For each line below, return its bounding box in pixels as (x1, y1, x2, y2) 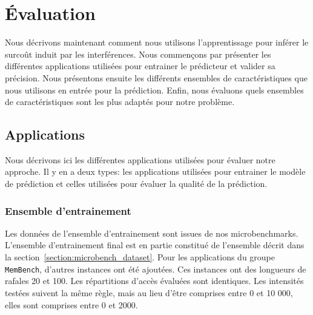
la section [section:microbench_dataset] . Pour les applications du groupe (5, 251, 275, 263)
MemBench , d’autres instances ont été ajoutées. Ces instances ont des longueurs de (5, 262, 306, 275)
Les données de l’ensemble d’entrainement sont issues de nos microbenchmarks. (5, 226, 298, 239)
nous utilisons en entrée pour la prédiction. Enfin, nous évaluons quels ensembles (5, 83, 304, 96)
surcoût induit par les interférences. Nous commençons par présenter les (5, 47, 271, 60)
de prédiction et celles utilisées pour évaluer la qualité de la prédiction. (5, 177, 268, 190)
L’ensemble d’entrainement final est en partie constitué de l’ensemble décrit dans (5, 239, 305, 251)
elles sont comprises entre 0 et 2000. (5, 298, 138, 311)
